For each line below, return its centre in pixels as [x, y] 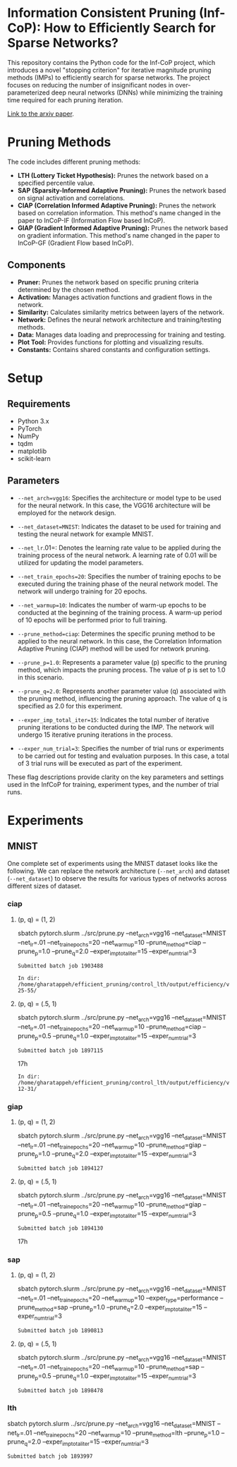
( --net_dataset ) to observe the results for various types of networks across [117, 878]
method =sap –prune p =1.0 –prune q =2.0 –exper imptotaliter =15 [119, 1308]
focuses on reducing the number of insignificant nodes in [91, 85]
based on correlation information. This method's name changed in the [119, 212]
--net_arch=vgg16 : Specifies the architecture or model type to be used [120, 497]
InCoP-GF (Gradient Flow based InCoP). [75, 243]
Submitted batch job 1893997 [50, 1456]
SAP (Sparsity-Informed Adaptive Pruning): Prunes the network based [122, 190]
